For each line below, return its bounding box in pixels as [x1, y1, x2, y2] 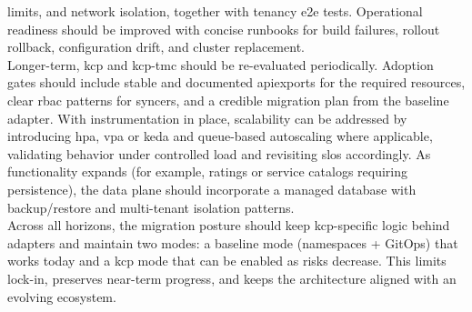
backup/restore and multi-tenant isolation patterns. [7, 197, 295, 216]
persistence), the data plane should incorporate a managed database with [7, 179, 417, 198]
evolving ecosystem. [7, 287, 116, 306]
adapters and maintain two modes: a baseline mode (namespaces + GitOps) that [7, 233, 458, 252]
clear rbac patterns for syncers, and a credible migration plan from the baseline [7, 90, 449, 109]
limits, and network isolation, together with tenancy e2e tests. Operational [7, 2, 423, 20]
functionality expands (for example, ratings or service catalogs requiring [7, 162, 408, 181]
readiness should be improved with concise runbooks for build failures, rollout [7, 19, 440, 38]
